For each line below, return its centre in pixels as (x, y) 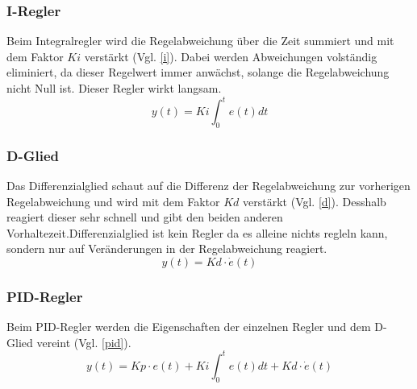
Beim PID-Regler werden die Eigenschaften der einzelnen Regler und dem (189, 327)
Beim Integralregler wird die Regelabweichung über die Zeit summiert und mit (200, 41)
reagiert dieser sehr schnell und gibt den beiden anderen (145, 217)
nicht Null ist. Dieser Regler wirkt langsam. (114, 88)
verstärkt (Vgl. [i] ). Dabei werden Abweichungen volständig (231, 56)
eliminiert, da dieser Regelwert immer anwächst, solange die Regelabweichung (198, 72)
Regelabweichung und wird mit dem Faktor (113, 201)
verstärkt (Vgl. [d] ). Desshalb (315, 201)
